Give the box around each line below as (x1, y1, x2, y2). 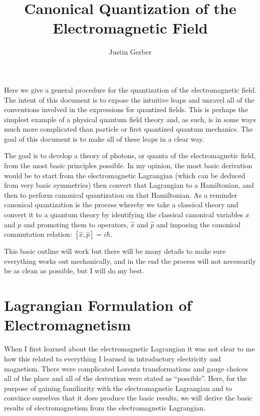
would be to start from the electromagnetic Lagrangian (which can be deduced (4, 170, 245, 180)
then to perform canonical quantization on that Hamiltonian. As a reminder (4, 189, 237, 200)
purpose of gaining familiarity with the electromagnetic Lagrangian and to (4, 382, 232, 393)
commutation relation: (4, 229, 72, 239)
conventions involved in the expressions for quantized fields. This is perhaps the (4, 104, 248, 115)
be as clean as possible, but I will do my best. (4, 265, 144, 276)
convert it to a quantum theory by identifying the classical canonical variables (4, 209, 243, 220)
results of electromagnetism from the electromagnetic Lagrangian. (4, 402, 205, 412)
